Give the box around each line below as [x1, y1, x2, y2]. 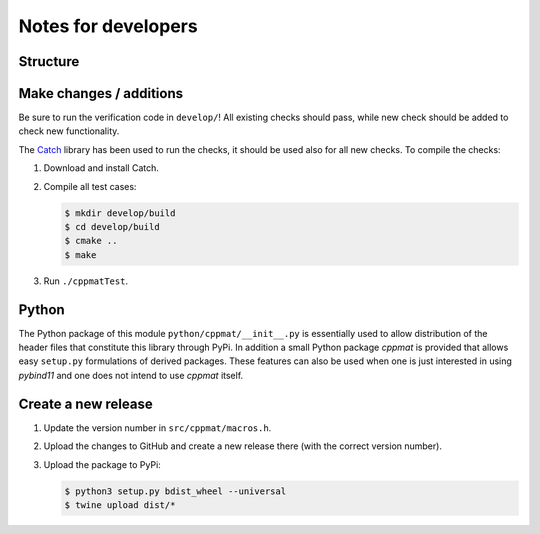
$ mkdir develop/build [64, 207, 176, 219]
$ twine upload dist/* [64, 499, 176, 510]
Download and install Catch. [43, 162, 160, 174]
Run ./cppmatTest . [43, 275, 129, 287]
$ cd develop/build [64, 221, 160, 233]
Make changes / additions [18, 85, 184, 102]
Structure [18, 53, 80, 70]
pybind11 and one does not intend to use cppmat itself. [18, 369, 244, 381]
